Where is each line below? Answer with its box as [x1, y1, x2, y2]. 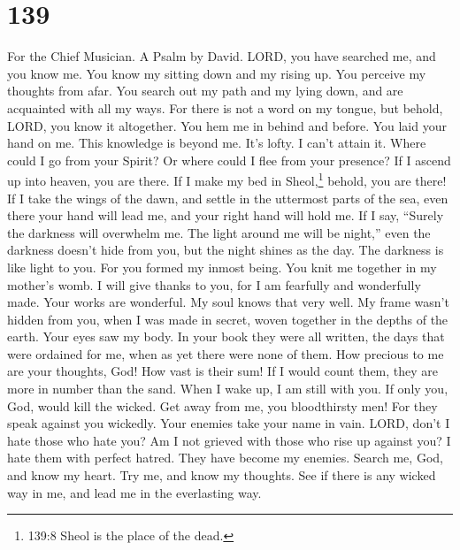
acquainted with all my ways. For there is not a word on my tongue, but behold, [7, 98, 443, 117]
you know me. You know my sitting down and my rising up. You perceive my [7, 64, 426, 82]
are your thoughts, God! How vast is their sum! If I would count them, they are [7, 362, 439, 380]
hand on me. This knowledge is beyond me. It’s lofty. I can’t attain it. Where [7, 134, 426, 152]
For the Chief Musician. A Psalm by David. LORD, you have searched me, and [7, 47, 436, 65]
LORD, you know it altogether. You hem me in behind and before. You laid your [7, 116, 447, 134]
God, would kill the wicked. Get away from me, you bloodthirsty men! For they [7, 396, 438, 415]
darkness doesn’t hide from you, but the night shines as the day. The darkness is [7, 241, 444, 259]
